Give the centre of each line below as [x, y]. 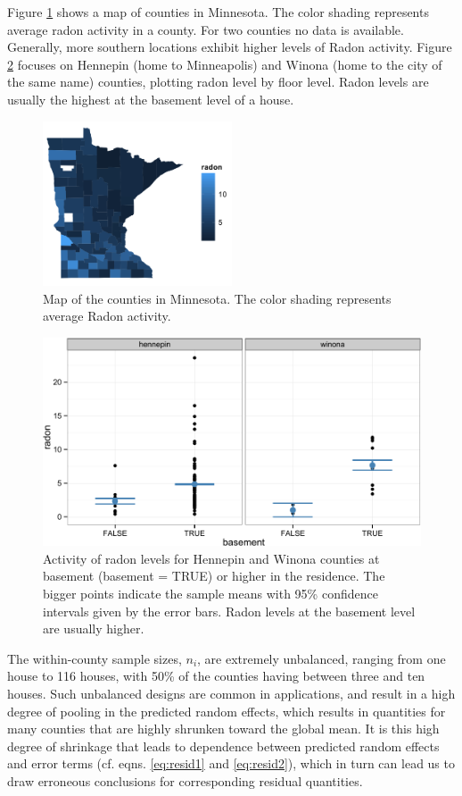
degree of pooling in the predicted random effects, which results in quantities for [227, 711]
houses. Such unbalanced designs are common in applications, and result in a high [231, 693]
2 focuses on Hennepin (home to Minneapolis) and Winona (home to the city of [225, 64]
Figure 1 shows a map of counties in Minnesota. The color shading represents [218, 12]
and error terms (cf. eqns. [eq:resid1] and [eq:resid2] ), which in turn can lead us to [231, 763]
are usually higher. [94, 628]
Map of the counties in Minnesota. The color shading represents [217, 298]
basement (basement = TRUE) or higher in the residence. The [214, 576]
